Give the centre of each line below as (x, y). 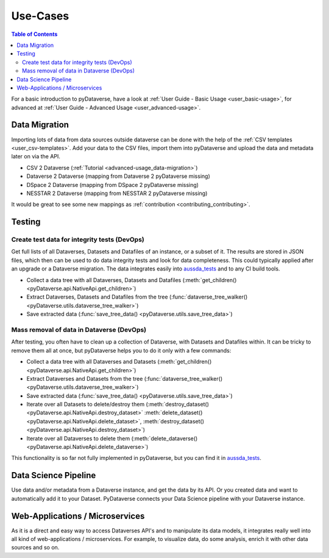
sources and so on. (35, 548)
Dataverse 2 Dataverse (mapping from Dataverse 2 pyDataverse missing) (118, 176)
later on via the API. (36, 157)
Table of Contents (34, 34)
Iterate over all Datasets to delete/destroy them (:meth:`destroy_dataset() (118, 404)
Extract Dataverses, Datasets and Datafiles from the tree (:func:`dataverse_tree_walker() (137, 297)
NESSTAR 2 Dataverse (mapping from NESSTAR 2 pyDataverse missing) (117, 193)
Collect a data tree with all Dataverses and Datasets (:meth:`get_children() (119, 362)
